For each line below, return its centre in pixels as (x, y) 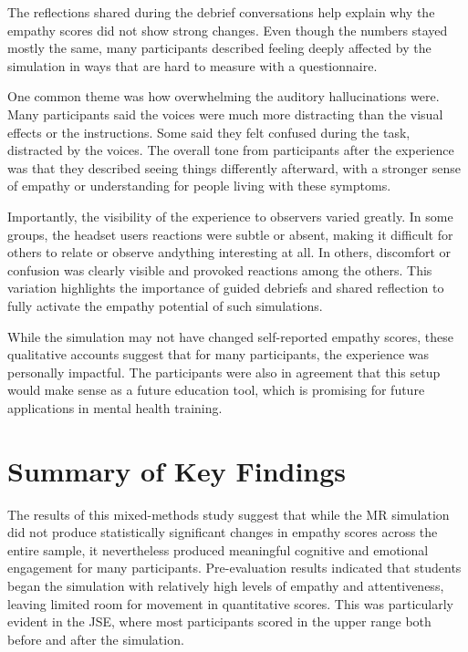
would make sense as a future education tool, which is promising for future (216, 390)
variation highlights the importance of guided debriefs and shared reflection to (226, 288)
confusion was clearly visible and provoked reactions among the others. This (220, 269)
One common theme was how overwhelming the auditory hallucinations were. (224, 96)
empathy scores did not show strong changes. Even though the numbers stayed (228, 30)
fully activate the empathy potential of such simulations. (165, 305)
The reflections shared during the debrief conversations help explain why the (221, 12)
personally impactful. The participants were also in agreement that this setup (224, 372)
